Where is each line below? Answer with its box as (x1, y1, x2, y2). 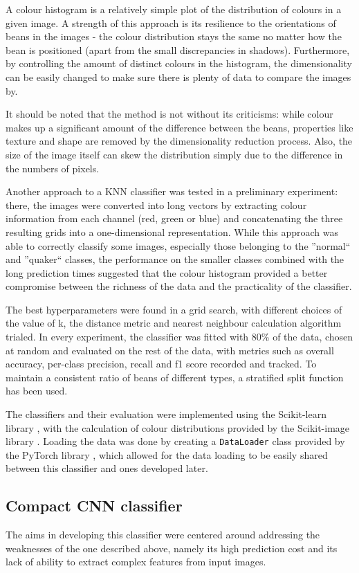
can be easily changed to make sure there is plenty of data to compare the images (6, 69, 351, 84)
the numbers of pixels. (6, 161, 100, 175)
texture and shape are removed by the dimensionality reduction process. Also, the (6, 134, 353, 148)
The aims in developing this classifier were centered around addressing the (6, 527, 320, 542)
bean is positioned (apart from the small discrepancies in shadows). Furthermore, (6, 42, 350, 57)
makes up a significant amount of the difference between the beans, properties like (6, 120, 353, 134)
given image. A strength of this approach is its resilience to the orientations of (6, 15, 336, 30)
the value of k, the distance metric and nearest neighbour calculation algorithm (6, 316, 342, 330)
